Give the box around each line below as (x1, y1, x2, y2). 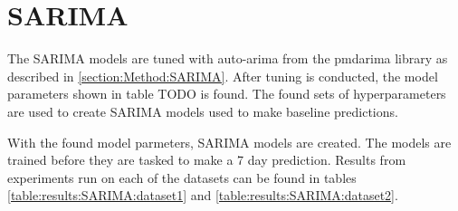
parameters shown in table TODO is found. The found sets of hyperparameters (7, 84, 446, 103)
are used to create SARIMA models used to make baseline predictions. (7, 101, 398, 120)
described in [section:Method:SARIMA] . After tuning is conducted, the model (7, 66, 438, 85)
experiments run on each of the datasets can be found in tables (7, 168, 357, 187)
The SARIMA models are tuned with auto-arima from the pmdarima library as (7, 49, 448, 68)
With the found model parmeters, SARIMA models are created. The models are (7, 132, 452, 151)
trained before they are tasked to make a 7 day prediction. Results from (7, 150, 406, 169)
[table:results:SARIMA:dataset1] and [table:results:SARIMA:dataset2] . (7, 186, 398, 205)
